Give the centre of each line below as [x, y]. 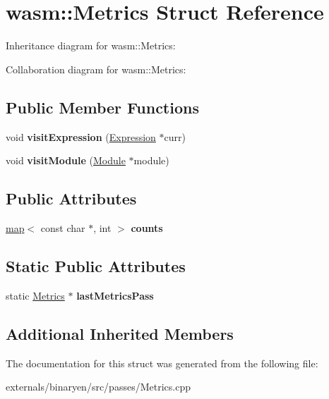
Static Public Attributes [96, 265]
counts [147, 227]
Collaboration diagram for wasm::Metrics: [96, 69]
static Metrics [35, 295]
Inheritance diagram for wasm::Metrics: [91, 45]
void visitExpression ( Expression [81, 136]
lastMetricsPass [115, 295]
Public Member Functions [102, 107]
